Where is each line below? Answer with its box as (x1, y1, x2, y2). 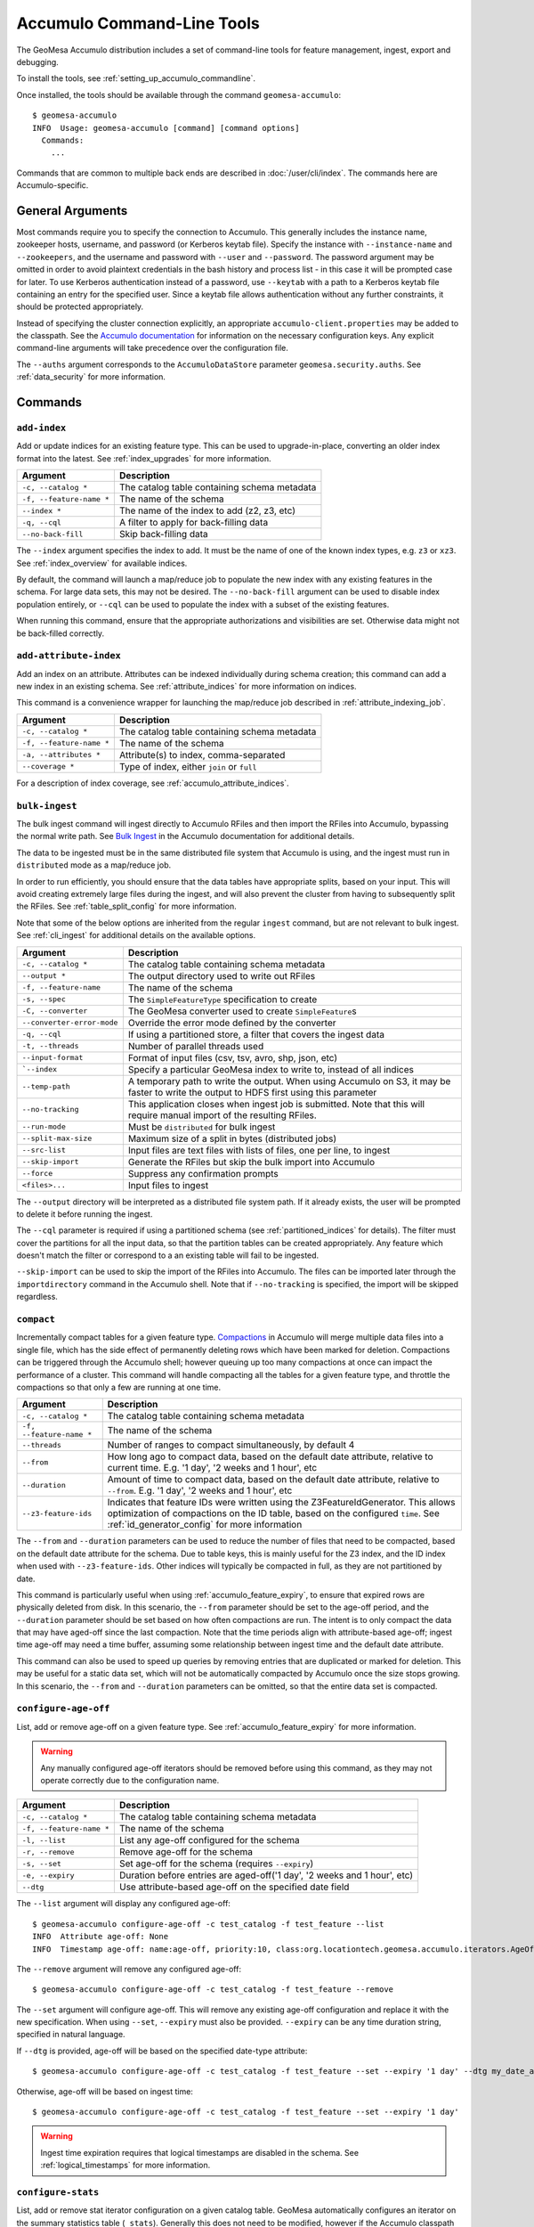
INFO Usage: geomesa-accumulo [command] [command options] (32, 123, 300, 133)
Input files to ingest (127, 1179, 209, 1191)
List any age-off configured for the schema (118, 1834, 300, 1847)
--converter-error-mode (21, 1018, 118, 1028)
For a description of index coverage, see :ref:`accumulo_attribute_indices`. (16, 778, 289, 788)
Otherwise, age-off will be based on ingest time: (16, 2085, 193, 2097)
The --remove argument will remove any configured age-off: (16, 1963, 242, 1974)
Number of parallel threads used (127, 1040, 264, 1052)
